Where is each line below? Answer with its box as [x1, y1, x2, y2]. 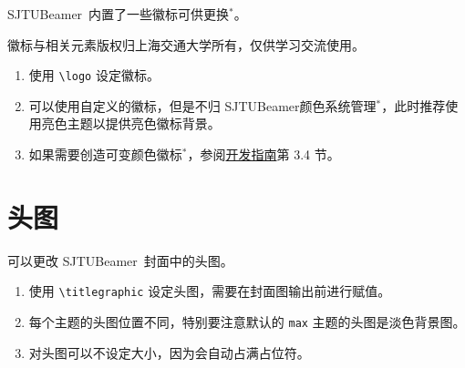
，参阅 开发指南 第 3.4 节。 [187, 145, 340, 164]
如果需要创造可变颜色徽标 [28, 145, 182, 164]
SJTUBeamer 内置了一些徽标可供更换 [7, 5, 230, 23]
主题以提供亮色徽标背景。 [67, 114, 221, 133]
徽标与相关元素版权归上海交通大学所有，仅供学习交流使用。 [7, 35, 365, 54]
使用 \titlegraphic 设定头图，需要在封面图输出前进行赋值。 [28, 281, 391, 301]
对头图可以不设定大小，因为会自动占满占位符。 [28, 342, 310, 362]
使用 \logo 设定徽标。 [28, 66, 160, 85]
